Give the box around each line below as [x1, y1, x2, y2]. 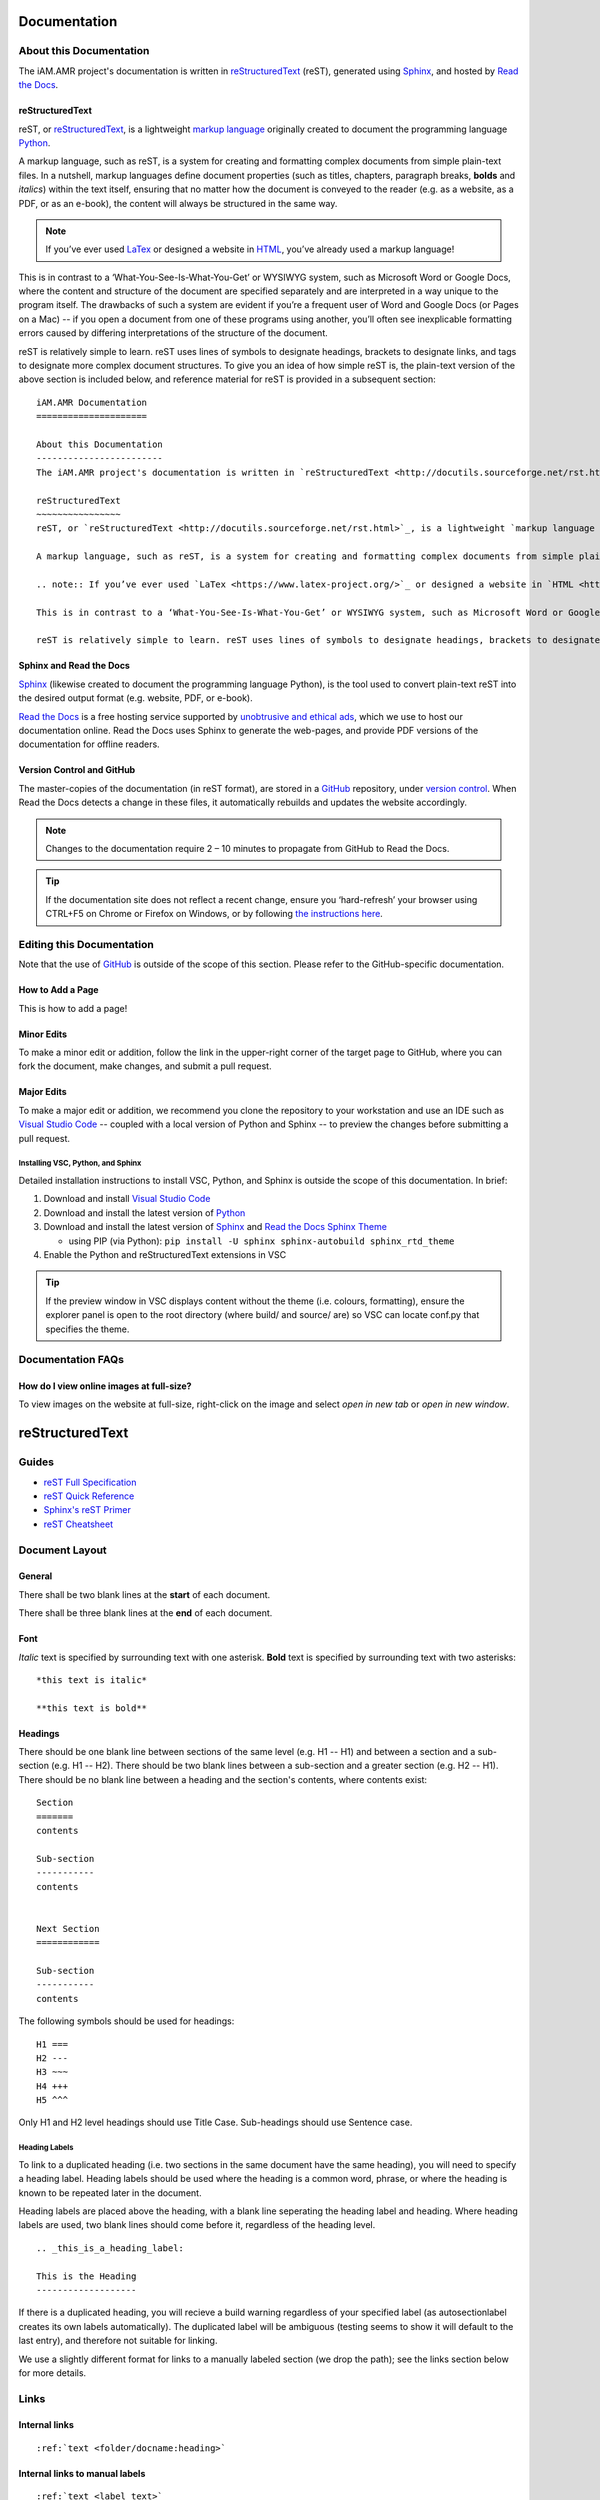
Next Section [36, 1923, 100, 1934]
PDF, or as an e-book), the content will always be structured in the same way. [18, 197, 338, 209]
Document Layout [18, 1543, 107, 1557]
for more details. [18, 2366, 87, 2379]
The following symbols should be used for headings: [18, 2015, 235, 2027]
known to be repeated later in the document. [18, 2186, 202, 2199]
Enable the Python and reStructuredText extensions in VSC [43, 1248, 287, 1260]
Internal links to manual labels [18, 2467, 146, 2479]
